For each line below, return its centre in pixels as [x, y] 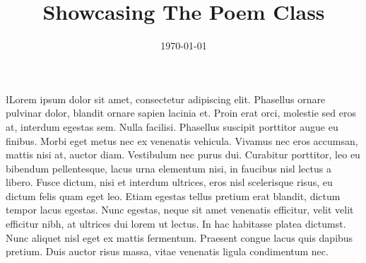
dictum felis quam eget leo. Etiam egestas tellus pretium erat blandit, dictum [173, 195]
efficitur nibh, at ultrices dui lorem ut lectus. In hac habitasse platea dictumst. [176, 224]
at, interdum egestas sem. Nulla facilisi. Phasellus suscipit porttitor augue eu [172, 126]
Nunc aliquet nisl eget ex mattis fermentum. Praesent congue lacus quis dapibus [179, 237]
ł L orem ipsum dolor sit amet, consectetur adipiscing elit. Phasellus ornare [166, 99]
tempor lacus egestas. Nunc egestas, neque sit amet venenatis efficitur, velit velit [180, 210]
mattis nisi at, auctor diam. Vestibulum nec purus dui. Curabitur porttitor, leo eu [183, 154]
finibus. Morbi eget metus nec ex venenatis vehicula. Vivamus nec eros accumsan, [182, 140]
